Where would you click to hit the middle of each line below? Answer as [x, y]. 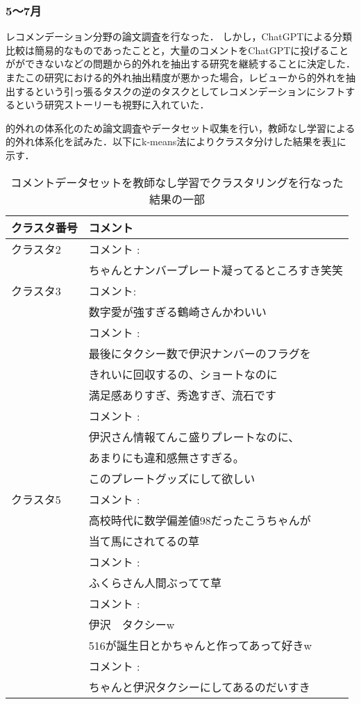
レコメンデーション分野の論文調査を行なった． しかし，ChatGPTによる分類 [179, 36]
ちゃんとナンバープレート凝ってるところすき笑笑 [216, 270]
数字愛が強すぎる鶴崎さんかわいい [177, 311]
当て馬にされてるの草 [144, 541]
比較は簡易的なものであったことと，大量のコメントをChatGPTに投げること [177, 50]
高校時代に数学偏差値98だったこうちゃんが [200, 520]
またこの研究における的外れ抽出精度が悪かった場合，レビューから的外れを [176, 77]
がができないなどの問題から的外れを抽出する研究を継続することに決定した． [180, 64]
